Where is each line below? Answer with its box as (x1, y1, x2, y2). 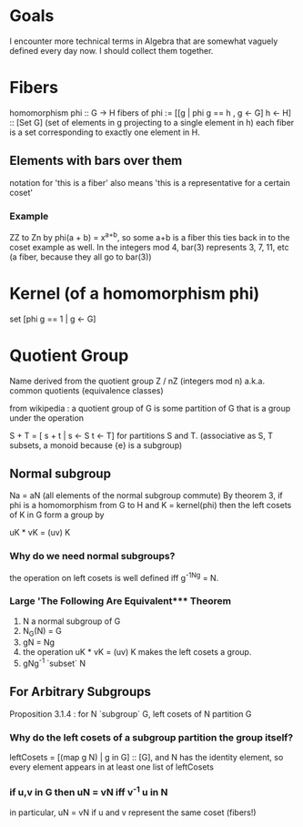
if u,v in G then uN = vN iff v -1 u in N (9, 784, 168, 799)
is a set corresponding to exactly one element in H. (9, 127, 200, 138)
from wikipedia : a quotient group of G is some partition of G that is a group (9, 403, 291, 413)
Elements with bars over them (9, 153, 183, 168)
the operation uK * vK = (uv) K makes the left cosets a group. (22, 647, 252, 658)
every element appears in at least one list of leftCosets (9, 761, 214, 772)
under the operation (9, 412, 85, 424)
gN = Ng (22, 637, 56, 648)
